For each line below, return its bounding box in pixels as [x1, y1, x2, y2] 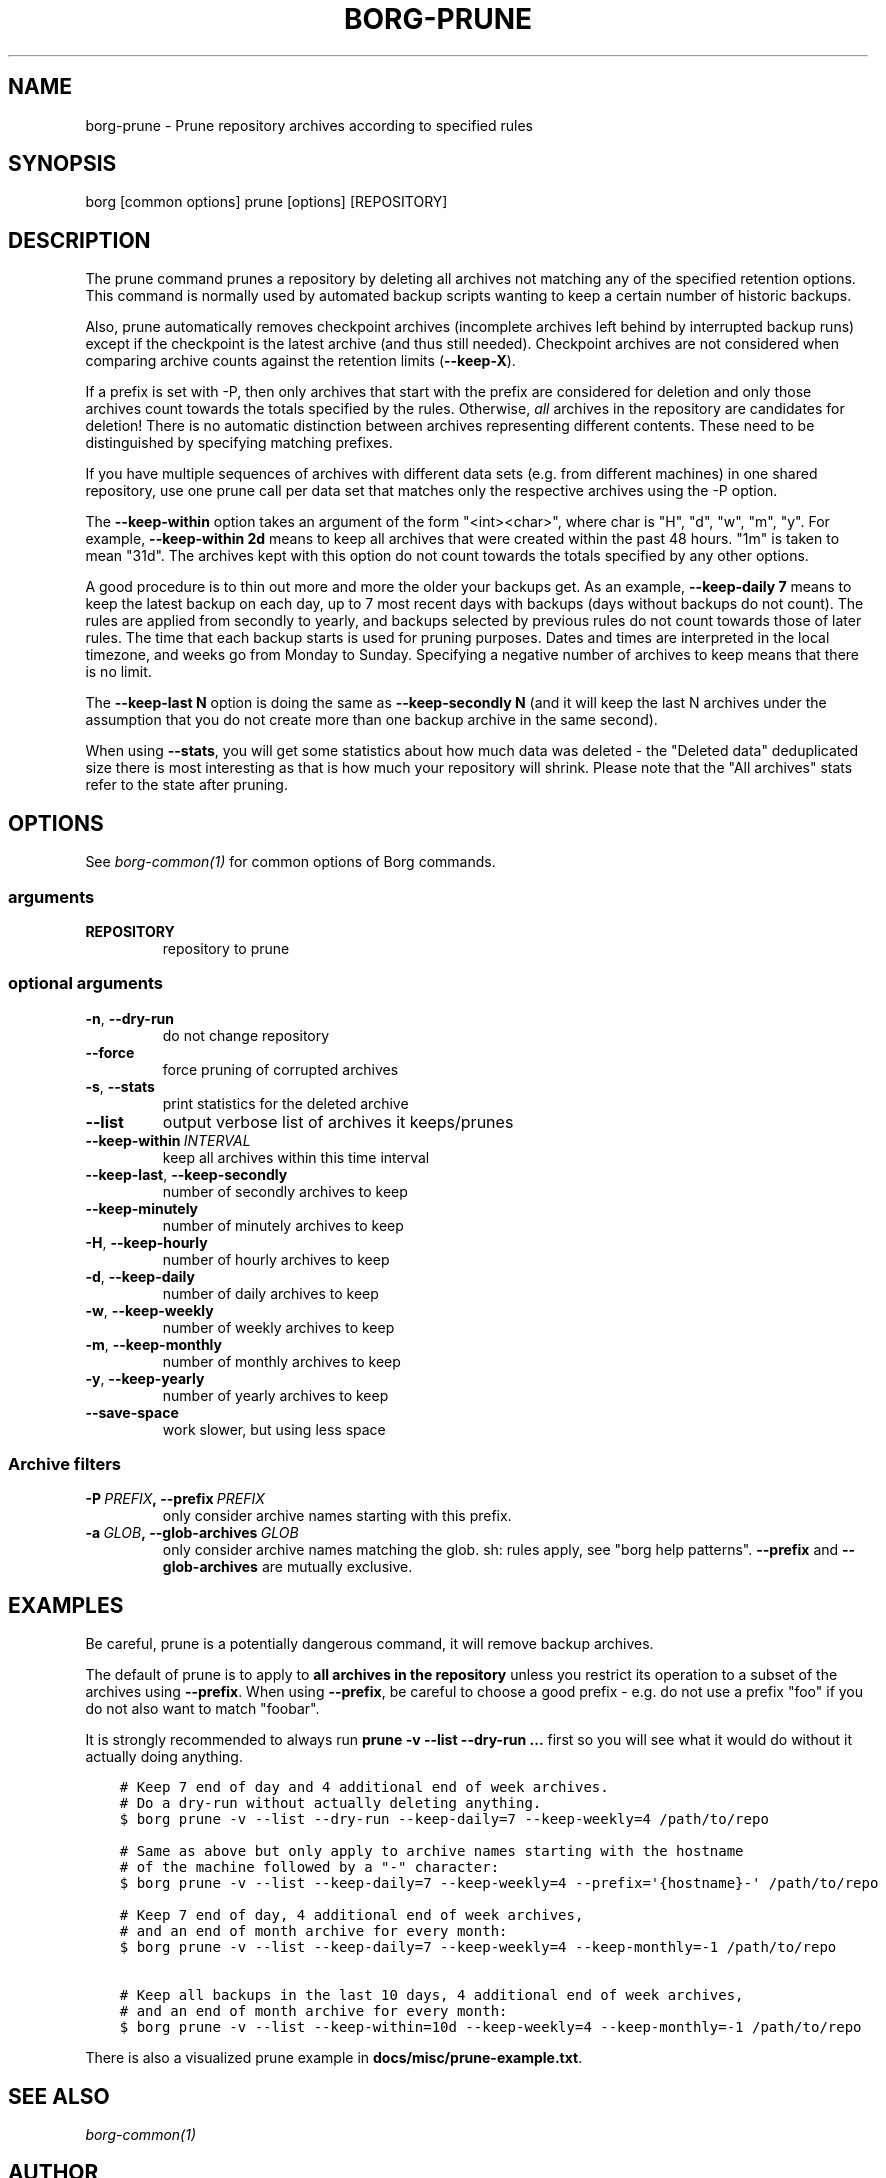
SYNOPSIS [8, 151, 117, 177]
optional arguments [8, 973, 163, 994]
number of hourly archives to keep [162, 1250, 390, 1268]
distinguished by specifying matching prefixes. [85, 434, 393, 452]
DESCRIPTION [8, 227, 151, 253]
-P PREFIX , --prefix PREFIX [85, 1490, 265, 1508]
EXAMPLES [8, 1592, 124, 1618]
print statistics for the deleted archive [162, 1094, 409, 1112]
